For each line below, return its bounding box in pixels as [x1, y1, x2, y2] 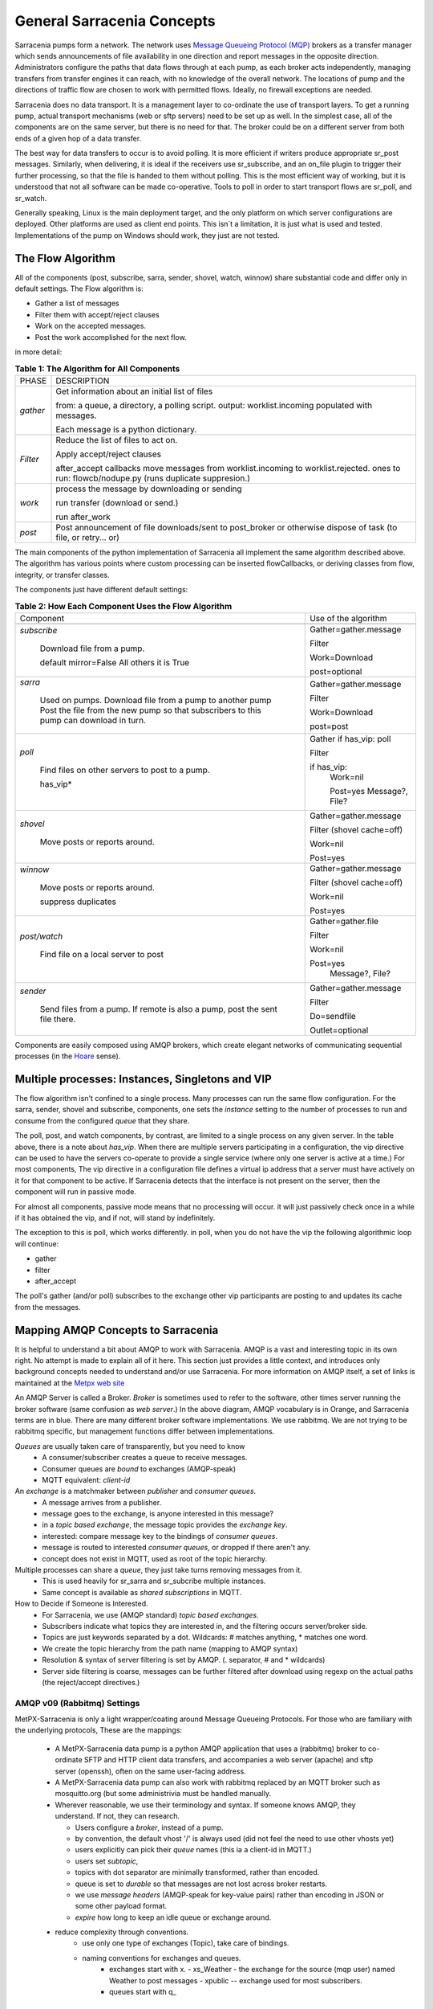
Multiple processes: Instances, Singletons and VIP [14, 1072, 272, 1086]
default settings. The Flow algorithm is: [14, 284, 144, 293]
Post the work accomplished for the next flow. [34, 332, 188, 342]
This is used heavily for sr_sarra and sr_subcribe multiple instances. [42, 1576, 266, 1586]
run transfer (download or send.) [55, 497, 179, 508]
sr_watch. [14, 193, 47, 203]
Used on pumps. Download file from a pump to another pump [39, 694, 272, 706]
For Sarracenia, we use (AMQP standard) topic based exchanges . [42, 1610, 259, 1619]
